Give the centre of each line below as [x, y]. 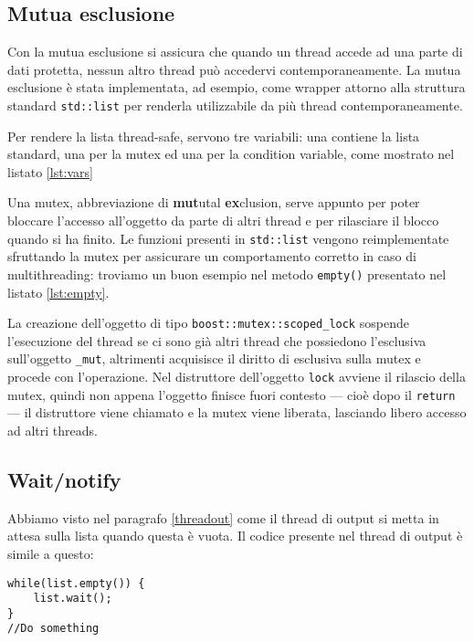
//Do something [53, 629]
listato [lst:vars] [51, 171]
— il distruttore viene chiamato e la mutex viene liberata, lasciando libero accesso [237, 412]
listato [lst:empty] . [58, 292]
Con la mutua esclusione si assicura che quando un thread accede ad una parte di [235, 52]
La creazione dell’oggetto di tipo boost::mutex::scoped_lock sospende [208, 323]
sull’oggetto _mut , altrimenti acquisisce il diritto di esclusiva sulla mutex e [214, 358]
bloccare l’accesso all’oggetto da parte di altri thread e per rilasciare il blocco [223, 221]
